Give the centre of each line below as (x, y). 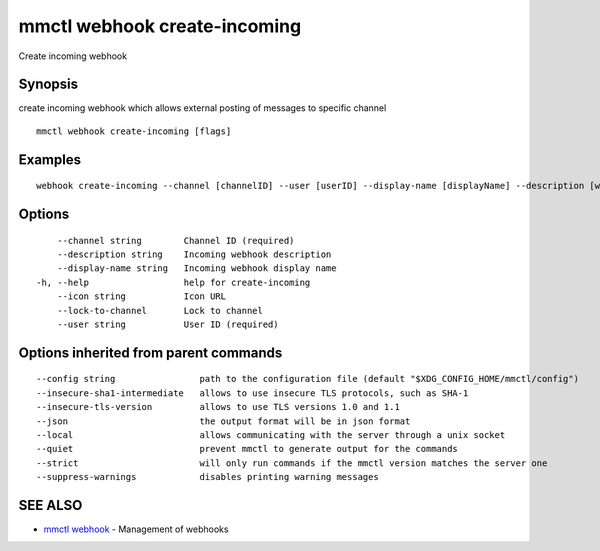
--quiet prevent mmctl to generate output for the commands (247, 449)
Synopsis (48, 84)
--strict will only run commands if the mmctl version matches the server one (292, 463)
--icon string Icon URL (141, 296)
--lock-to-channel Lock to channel (160, 310)
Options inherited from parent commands (150, 352)
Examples (50, 159)
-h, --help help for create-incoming (173, 282)
